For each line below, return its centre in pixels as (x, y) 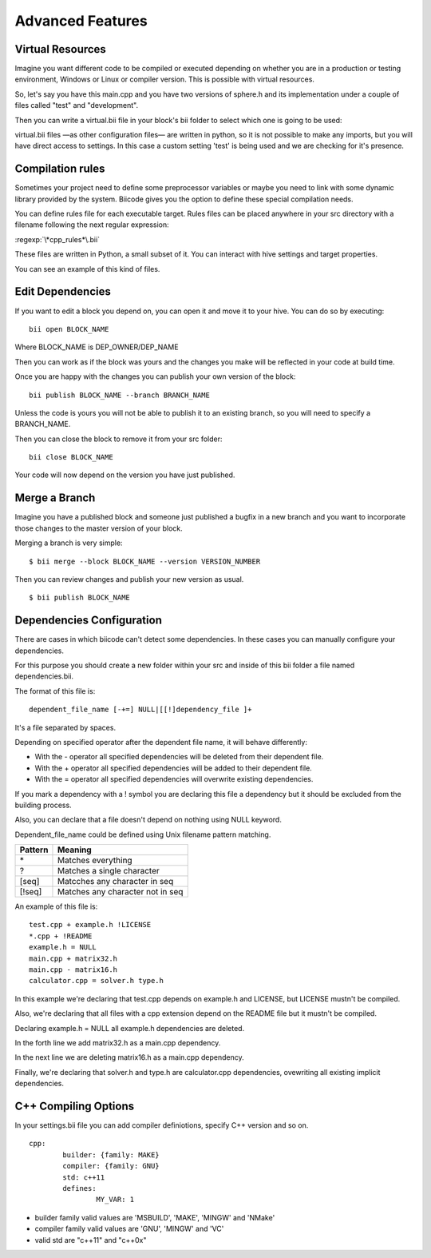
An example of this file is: (56, 906)
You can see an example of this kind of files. (87, 269)
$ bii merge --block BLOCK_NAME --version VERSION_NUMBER (145, 561)
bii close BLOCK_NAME (71, 457)
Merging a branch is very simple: (69, 543)
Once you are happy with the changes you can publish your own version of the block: (155, 376)
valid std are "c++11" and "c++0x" (91, 1240)
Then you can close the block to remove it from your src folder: (119, 439)
